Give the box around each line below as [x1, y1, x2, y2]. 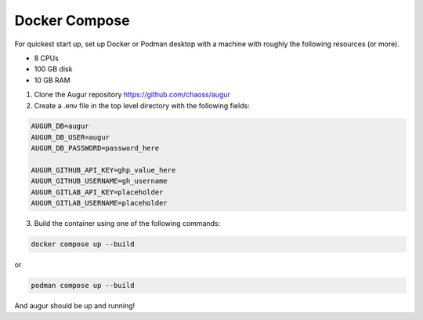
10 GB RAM [34, 75, 70, 85]
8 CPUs [34, 53, 59, 63]
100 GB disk [34, 64, 73, 74]
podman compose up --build [31, 281, 135, 290]
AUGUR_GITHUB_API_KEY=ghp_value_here [31, 165, 176, 175]
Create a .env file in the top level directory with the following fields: [34, 100, 250, 110]
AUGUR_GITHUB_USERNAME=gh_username [31, 176, 168, 186]
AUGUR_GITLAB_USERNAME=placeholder [31, 198, 168, 208]
